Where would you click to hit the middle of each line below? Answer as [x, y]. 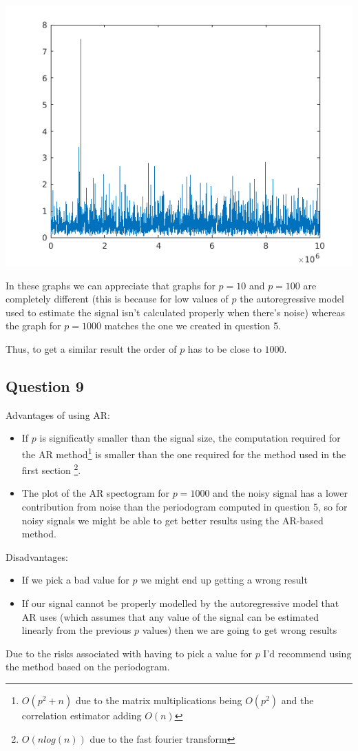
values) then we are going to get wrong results [240, 630]
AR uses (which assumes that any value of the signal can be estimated [170, 616]
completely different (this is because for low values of [117, 299]
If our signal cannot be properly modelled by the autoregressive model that [180, 603]
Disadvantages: [37, 556]
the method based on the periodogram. [88, 667]
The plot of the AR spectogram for [96, 493]
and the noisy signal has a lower [280, 493]
